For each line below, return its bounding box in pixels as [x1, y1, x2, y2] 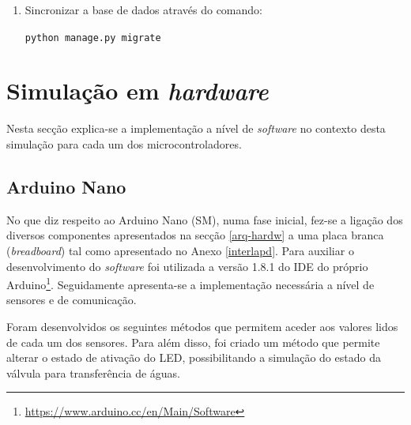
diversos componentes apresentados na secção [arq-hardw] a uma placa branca [6, 227, 384, 243]
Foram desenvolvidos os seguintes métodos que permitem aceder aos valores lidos [6, 318, 398, 334]
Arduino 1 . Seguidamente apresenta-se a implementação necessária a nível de [6, 274, 375, 292]
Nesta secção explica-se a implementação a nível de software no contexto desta [6, 120, 386, 137]
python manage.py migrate [25, 32, 161, 43]
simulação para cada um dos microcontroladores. [6, 135, 242, 152]
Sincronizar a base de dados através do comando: [25, 2, 262, 17]
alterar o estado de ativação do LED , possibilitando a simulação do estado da [6, 349, 381, 366]
